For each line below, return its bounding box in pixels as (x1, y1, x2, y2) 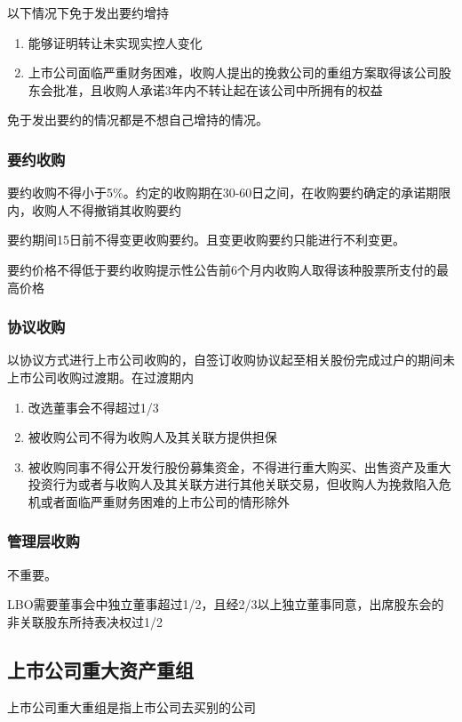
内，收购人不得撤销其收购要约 (7, 200, 181, 219)
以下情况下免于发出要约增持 (7, 4, 169, 21)
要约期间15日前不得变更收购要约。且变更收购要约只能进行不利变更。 (7, 230, 405, 249)
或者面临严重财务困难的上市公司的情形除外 (40, 492, 290, 510)
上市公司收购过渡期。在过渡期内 (7, 367, 194, 386)
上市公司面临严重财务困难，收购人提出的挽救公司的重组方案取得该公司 (28, 63, 439, 82)
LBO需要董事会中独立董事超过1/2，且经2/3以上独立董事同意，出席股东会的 (7, 595, 444, 614)
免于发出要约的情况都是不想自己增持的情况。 (7, 110, 268, 129)
